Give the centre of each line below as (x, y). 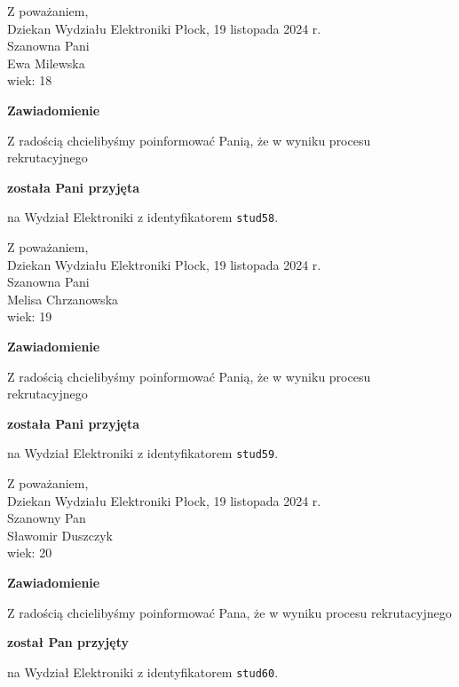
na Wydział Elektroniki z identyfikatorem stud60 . (143, 671)
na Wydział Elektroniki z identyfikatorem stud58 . (143, 217)
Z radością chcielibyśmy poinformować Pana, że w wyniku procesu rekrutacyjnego (229, 612)
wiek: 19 (30, 316)
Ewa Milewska (46, 63)
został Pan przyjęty (68, 642)
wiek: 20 (30, 553)
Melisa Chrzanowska (63, 299)
